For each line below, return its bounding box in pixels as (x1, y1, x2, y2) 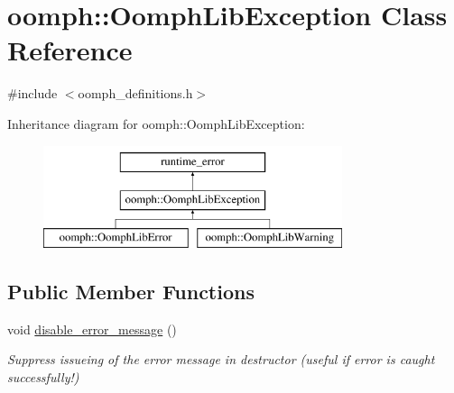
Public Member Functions (7, 277, 255, 305)
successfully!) (7, 367, 79, 386)
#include (7, 84, 58, 103)
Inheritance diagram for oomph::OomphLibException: (7, 114, 305, 133)
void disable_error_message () (7, 319, 177, 338)
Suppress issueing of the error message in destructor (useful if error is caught (7, 350, 435, 369)
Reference (7, 32, 133, 69)
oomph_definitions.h (78, 84, 193, 103)
